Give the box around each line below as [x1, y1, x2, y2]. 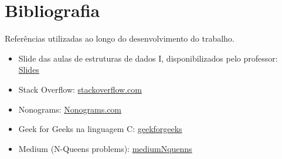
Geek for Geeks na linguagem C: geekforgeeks [18, 123, 182, 135]
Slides [18, 63, 39, 76]
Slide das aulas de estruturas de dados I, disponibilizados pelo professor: [18, 52, 278, 64]
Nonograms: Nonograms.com [18, 103, 122, 115]
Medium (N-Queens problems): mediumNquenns [18, 142, 192, 154]
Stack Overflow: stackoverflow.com [18, 83, 142, 95]
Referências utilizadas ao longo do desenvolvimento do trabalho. [5, 32, 235, 45]
